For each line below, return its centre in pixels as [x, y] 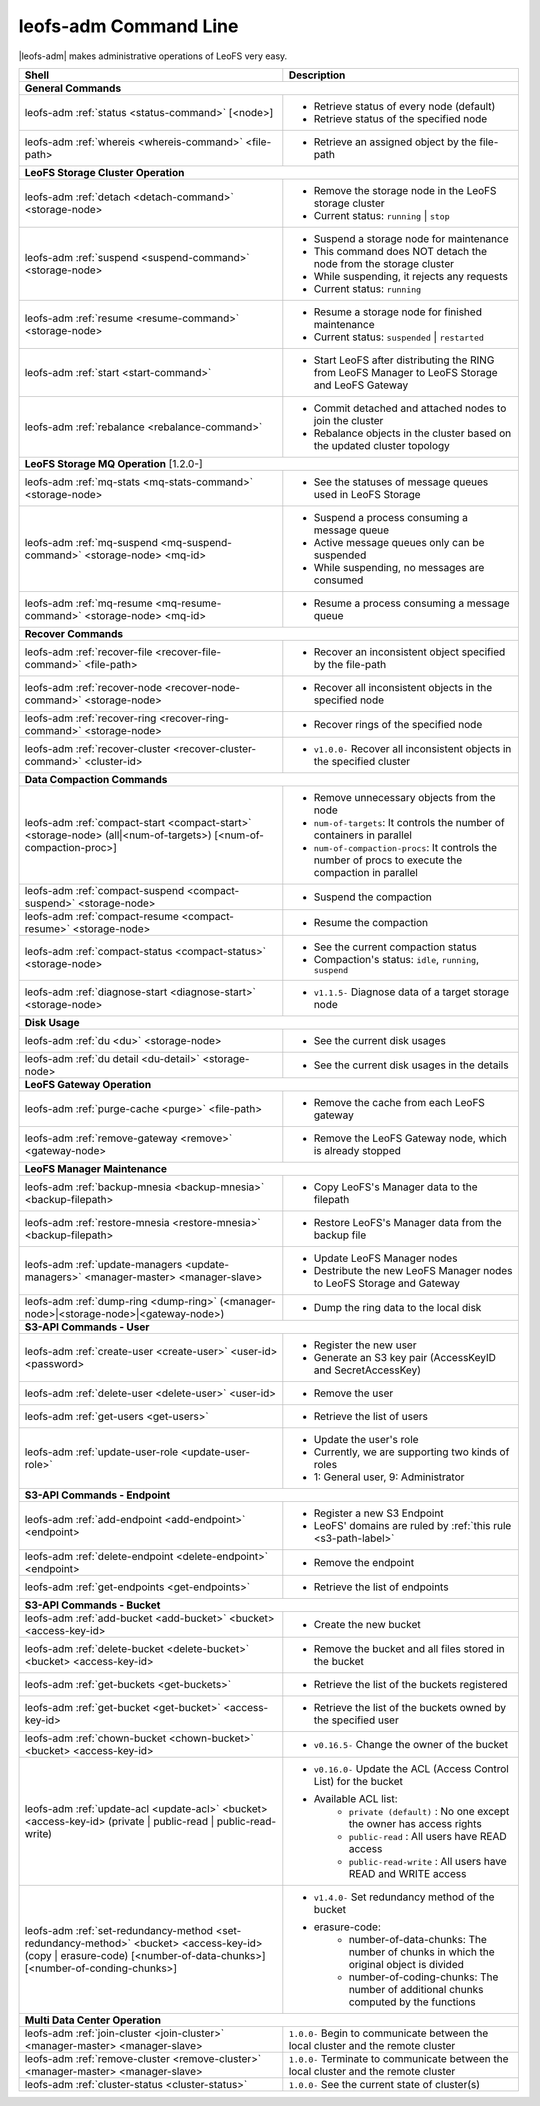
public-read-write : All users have [427, 1861]
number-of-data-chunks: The [417, 1939]
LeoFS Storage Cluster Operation [104, 172]
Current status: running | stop [381, 215]
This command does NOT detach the [400, 251]
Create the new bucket [367, 1624]
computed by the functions [412, 2002]
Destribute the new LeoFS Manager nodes [413, 1270]
